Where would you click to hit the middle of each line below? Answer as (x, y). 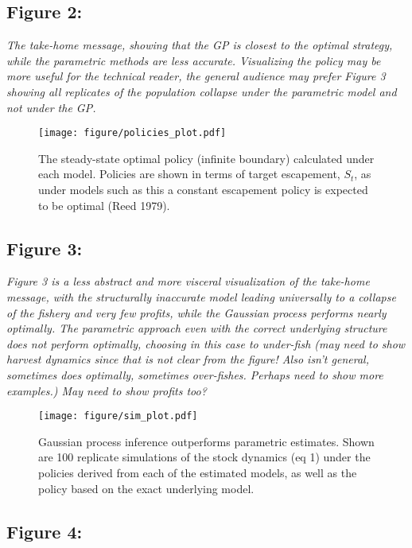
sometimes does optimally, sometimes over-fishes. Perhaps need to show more (195, 374)
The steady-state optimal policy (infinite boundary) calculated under (206, 158)
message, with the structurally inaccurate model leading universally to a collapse (201, 297)
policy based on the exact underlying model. (146, 488)
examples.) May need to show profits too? (107, 390)
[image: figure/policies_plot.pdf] (132, 133)
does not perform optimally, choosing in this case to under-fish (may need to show (206, 343)
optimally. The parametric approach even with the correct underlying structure (197, 328)
